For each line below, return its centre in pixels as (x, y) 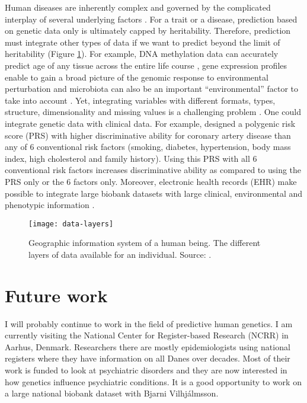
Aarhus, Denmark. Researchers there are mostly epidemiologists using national (148, 346)
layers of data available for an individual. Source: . (120, 254)
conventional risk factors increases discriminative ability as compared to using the (153, 170)
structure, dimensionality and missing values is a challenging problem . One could (153, 112)
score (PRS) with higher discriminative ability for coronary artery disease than (148, 135)
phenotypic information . (50, 205)
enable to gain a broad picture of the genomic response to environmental (137, 77)
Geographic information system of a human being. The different (145, 243)
